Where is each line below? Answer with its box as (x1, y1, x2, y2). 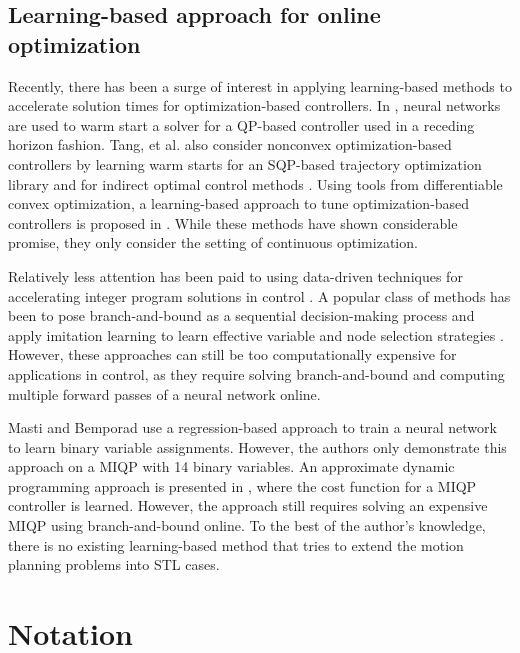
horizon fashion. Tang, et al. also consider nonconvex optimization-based (8, 134, 452, 155)
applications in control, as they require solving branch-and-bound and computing (8, 363, 505, 384)
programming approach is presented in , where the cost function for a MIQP (8, 475, 477, 496)
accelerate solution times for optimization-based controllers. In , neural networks (8, 95, 501, 116)
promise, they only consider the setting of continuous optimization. (8, 232, 418, 253)
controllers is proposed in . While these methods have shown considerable (8, 212, 458, 233)
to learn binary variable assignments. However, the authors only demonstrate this (8, 436, 507, 457)
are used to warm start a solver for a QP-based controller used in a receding (8, 114, 475, 135)
